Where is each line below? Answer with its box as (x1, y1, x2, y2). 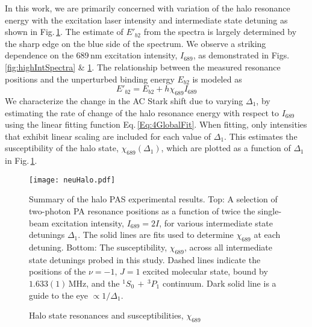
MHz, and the (68, 276, 120, 289)
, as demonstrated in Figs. (193, 49, 290, 61)
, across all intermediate (184, 240, 273, 253)
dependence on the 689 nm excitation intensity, (5, 49, 178, 61)
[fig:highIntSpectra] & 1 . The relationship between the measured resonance (5, 60, 281, 73)
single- (258, 204, 282, 217)
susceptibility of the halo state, (5, 142, 119, 154)
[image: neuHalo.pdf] (29, 175, 116, 184)
